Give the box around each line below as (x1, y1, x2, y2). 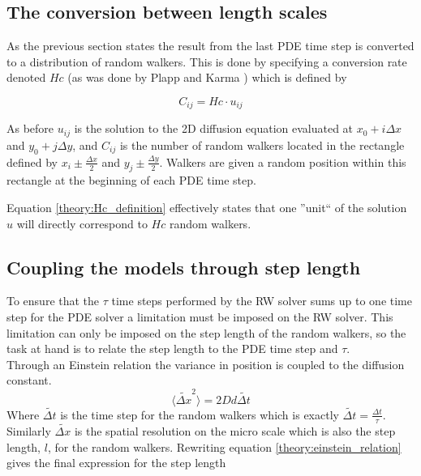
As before (6, 120, 54, 137)
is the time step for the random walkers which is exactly (60, 406, 339, 423)
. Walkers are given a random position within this (159, 153, 406, 170)
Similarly (6, 423, 51, 440)
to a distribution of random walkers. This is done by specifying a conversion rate (6, 53, 407, 70)
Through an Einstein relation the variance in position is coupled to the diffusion (6, 355, 405, 372)
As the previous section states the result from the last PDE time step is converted (6, 37, 415, 54)
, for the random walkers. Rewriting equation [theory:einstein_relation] (47, 438, 402, 455)
